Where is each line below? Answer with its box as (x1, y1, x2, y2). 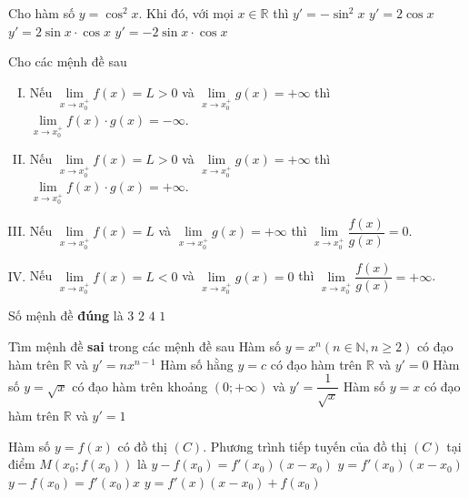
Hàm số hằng (160, 354, 234, 373)
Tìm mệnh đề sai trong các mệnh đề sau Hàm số (8, 337, 281, 355)
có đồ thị (117, 436, 168, 455)
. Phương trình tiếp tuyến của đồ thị (203, 436, 407, 455)
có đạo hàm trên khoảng (72, 376, 208, 395)
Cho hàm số (8, 4, 75, 22)
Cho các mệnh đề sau (8, 52, 127, 71)
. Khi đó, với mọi (138, 4, 234, 22)
